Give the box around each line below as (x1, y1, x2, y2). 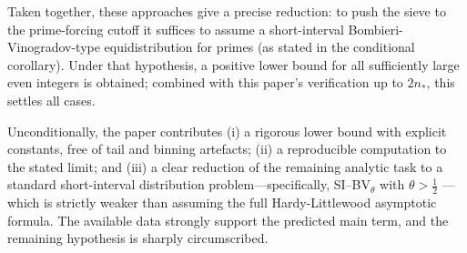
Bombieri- (348, 19, 403, 38)
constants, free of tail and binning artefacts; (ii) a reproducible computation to (7, 139, 447, 158)
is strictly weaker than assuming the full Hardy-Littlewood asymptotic (44, 193, 437, 212)
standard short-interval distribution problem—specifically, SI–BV (7, 175, 371, 194)
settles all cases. (7, 90, 96, 109)
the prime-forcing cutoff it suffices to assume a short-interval (7, 19, 344, 38)
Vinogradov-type (7, 37, 100, 56)
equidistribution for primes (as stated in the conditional (104, 37, 415, 56)
